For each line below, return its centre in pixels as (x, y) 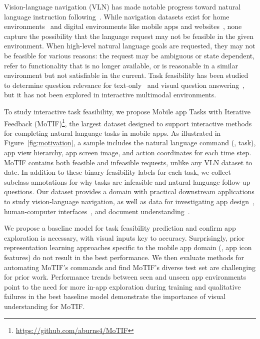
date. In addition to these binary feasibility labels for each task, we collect (117, 172)
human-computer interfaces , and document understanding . (97, 211)
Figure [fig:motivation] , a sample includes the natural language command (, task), (130, 143)
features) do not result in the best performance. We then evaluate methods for (124, 257)
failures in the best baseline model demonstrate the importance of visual (115, 296)
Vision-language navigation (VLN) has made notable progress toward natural (122, 6)
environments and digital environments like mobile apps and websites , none (123, 26)
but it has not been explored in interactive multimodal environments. (110, 95)
